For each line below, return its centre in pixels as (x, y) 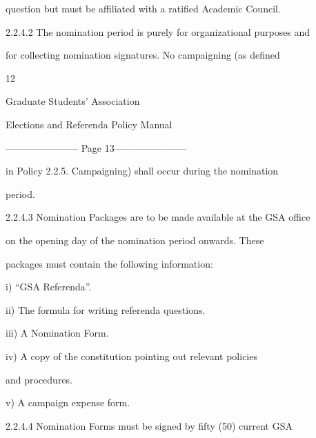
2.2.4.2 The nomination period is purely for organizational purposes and (158, 31)
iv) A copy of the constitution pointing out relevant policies (131, 356)
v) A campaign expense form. (68, 402)
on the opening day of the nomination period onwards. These (135, 240)
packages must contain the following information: (109, 263)
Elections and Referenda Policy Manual (89, 124)
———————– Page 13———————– (96, 147)
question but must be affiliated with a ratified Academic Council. (143, 8)
